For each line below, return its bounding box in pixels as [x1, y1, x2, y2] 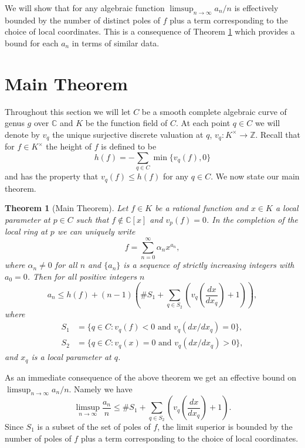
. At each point [176, 117, 231, 129]
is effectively [234, 2, 279, 13]
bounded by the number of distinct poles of [5, 13, 161, 26]
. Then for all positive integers [27, 270, 137, 282]
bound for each [5, 36, 59, 49]
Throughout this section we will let [5, 105, 131, 117]
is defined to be [101, 140, 157, 152]
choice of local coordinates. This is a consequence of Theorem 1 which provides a [5, 25, 295, 38]
